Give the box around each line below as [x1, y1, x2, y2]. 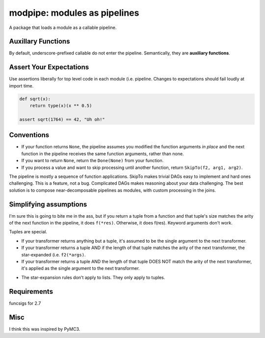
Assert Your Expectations [9, 63, 89, 71]
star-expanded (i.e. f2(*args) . [21, 252, 86, 257]
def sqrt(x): [19, 96, 51, 102]
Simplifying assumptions [9, 200, 87, 208]
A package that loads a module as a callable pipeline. [9, 25, 117, 30]
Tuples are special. [9, 229, 48, 235]
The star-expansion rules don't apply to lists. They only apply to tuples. [21, 274, 165, 280]
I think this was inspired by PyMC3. [9, 326, 80, 332]
